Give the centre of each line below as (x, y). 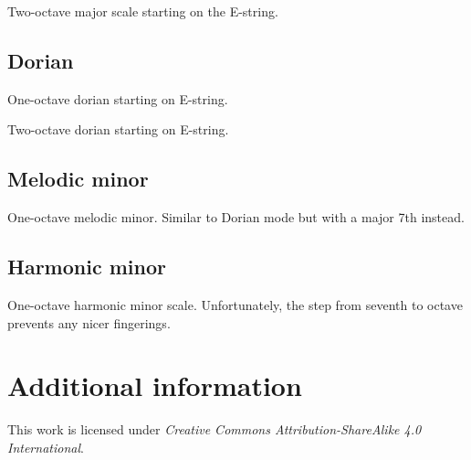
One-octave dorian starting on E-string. (118, 98)
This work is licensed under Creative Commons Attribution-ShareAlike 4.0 (215, 429)
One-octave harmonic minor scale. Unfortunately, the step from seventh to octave (235, 304)
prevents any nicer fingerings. (89, 322)
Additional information (155, 385)
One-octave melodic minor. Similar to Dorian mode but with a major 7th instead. (236, 217)
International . (46, 447)
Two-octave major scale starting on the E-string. (143, 11)
